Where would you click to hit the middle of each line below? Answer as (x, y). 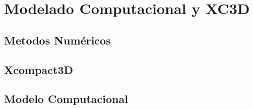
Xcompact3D (39, 69)
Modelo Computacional (66, 99)
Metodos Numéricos (57, 40)
